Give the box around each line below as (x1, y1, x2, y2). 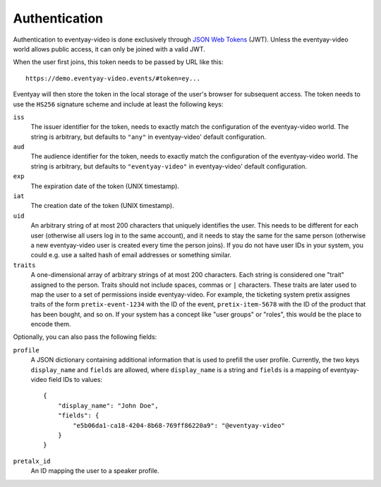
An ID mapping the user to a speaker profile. (30, 467, 159, 475)
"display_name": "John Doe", (57, 402, 159, 409)
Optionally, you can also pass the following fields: (13, 333, 157, 341)
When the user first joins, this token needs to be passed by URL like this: (13, 58, 224, 66)
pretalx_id (13, 457, 51, 465)
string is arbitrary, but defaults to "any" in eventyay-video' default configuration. (30, 132, 267, 141)
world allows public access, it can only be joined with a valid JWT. (13, 44, 206, 53)
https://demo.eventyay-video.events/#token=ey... (25, 74, 201, 82)
